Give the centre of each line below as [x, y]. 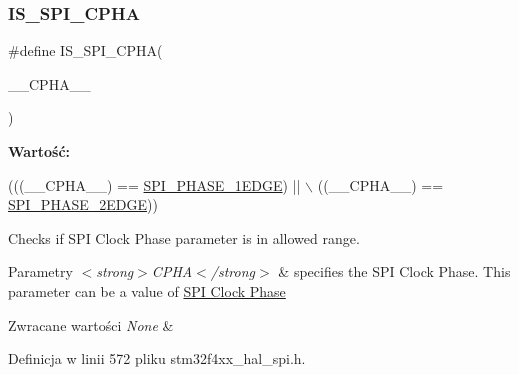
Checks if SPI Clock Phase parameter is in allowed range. [184, 237]
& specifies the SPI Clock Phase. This [394, 271]
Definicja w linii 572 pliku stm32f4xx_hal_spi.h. [157, 358]
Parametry [40, 271]
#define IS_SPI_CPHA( [85, 50]
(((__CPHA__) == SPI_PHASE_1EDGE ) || [154, 184]
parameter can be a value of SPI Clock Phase [147, 290]
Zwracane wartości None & [91, 324]
